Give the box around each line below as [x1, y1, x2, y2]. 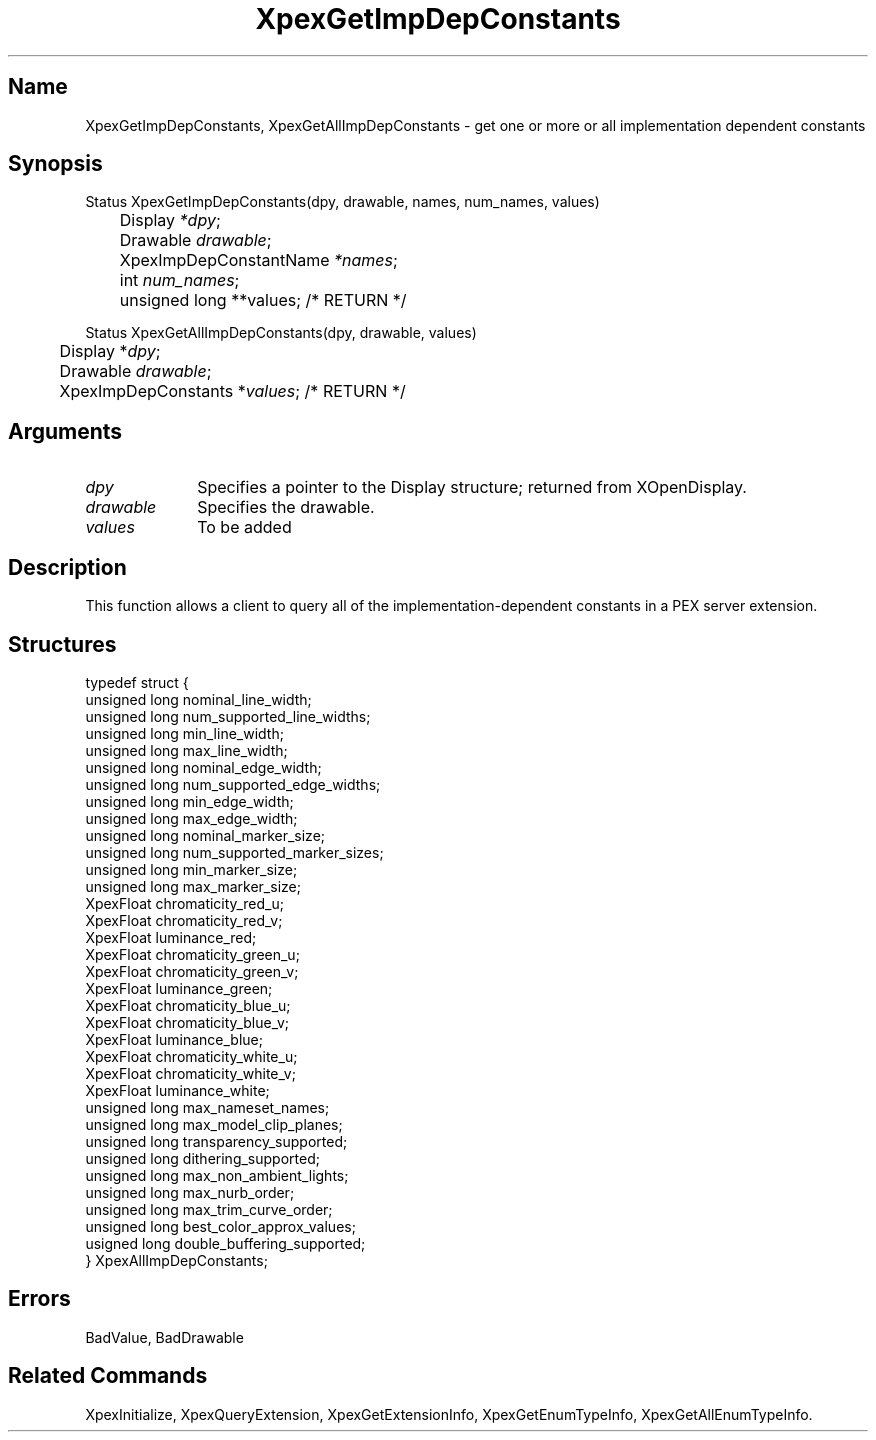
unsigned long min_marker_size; [85, 860, 298, 878]
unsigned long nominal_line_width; [85, 690, 312, 708]
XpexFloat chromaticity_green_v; [85, 962, 299, 980]
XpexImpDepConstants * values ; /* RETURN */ [59, 381, 406, 402]
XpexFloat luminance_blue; [85, 1030, 263, 1048]
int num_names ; [119, 270, 240, 291]
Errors [8, 1286, 71, 1312]
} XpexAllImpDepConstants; [85, 1251, 268, 1269]
